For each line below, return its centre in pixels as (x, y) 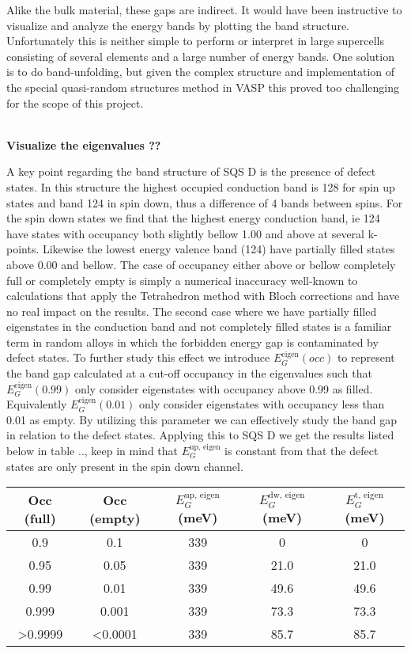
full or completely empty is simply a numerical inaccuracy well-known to (182, 280)
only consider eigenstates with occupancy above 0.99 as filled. (224, 388)
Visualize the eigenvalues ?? (84, 144)
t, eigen (369, 495)
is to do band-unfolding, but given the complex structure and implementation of (201, 72)
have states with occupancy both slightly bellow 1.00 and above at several (185, 233)
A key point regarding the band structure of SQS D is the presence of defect (191, 171)
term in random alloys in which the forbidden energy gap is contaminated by (192, 342)
